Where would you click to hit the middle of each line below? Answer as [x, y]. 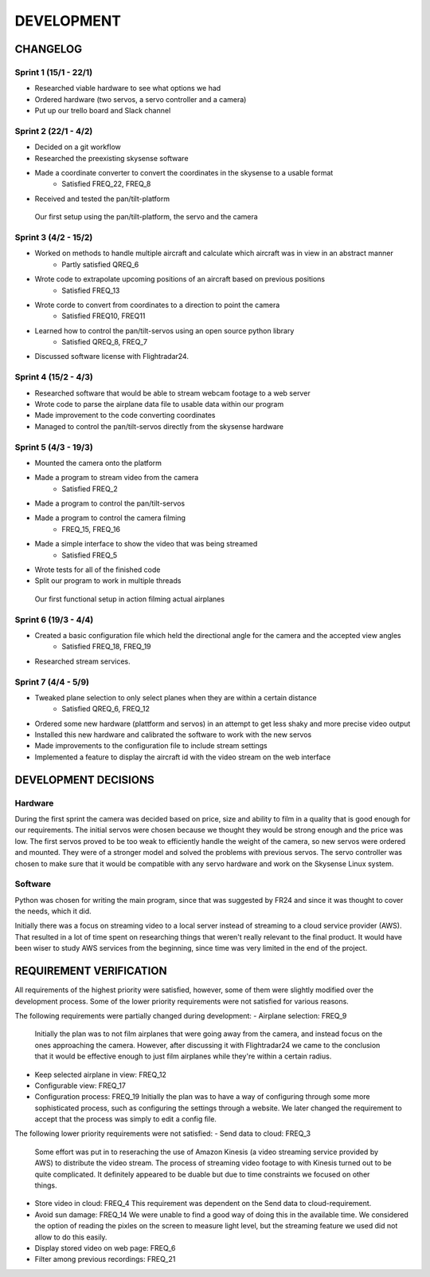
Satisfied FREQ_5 [90, 555]
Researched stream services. [82, 661]
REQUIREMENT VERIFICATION [91, 971]
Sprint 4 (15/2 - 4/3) [54, 377]
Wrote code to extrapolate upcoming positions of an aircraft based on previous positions [180, 279]
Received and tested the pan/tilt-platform [102, 199]
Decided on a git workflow [78, 147]
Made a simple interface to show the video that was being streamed [146, 544]
